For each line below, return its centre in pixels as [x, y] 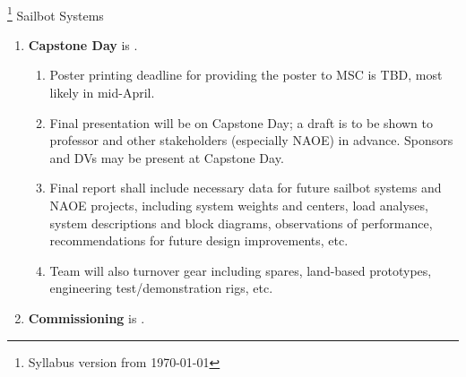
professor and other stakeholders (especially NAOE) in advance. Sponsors [251, 140]
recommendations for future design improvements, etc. [199, 240]
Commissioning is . [86, 317]
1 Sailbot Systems [56, 13]
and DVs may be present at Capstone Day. [167, 157]
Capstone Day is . [83, 44]
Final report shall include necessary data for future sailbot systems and [246, 188]
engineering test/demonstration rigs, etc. [161, 288]
